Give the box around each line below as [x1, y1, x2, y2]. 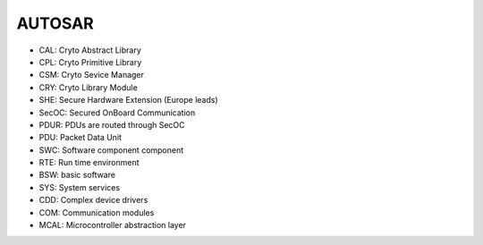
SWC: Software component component [38, 144, 184, 156]
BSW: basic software [38, 170, 116, 181]
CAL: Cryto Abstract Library [38, 45, 142, 55]
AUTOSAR [16, 13, 94, 33]
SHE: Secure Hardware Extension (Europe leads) [38, 95, 218, 106]
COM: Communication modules [38, 207, 155, 218]
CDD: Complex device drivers [38, 195, 148, 206]
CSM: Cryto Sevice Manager [38, 70, 145, 80]
